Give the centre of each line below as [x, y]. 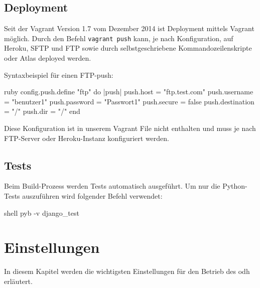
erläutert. [18, 281]
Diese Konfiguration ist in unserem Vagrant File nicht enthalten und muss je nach [130, 128]
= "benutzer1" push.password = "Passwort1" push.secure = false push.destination [129, 101]
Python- [235, 186]
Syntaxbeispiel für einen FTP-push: [59, 75]
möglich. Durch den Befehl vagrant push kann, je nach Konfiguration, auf [119, 38]
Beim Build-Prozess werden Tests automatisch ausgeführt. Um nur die [112, 186]
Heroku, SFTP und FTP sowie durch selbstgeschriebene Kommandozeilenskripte [128, 48]
